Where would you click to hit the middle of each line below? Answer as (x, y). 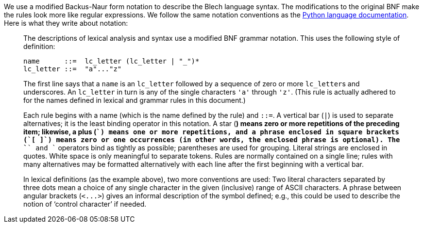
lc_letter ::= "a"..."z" (73, 69)
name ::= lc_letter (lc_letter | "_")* (111, 61)
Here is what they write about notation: (66, 23)
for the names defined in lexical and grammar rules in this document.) (135, 100)
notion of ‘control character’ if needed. (85, 204)
